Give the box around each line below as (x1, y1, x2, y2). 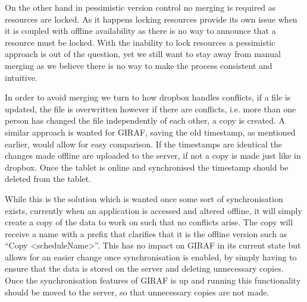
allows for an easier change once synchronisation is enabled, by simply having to (5, 250, 297, 263)
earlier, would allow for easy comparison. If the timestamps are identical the (5, 137, 282, 150)
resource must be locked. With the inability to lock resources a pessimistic (5, 36, 275, 48)
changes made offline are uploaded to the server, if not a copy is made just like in (5, 149, 301, 162)
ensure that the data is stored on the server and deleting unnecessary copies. (5, 262, 284, 275)
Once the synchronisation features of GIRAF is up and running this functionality (5, 274, 301, 287)
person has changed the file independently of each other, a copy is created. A (5, 114, 285, 127)
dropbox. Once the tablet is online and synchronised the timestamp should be (5, 161, 289, 173)
